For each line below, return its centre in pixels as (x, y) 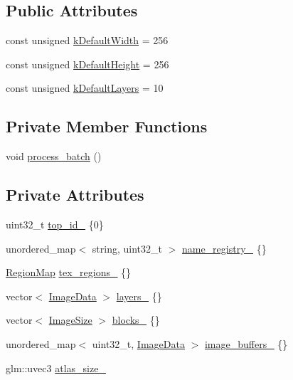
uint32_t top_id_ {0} (55, 224)
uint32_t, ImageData (138, 343)
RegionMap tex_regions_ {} (69, 272)
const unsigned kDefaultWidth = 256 (87, 40)
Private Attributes (75, 195)
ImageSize (70, 320)
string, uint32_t (127, 248)
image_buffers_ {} (246, 343)
